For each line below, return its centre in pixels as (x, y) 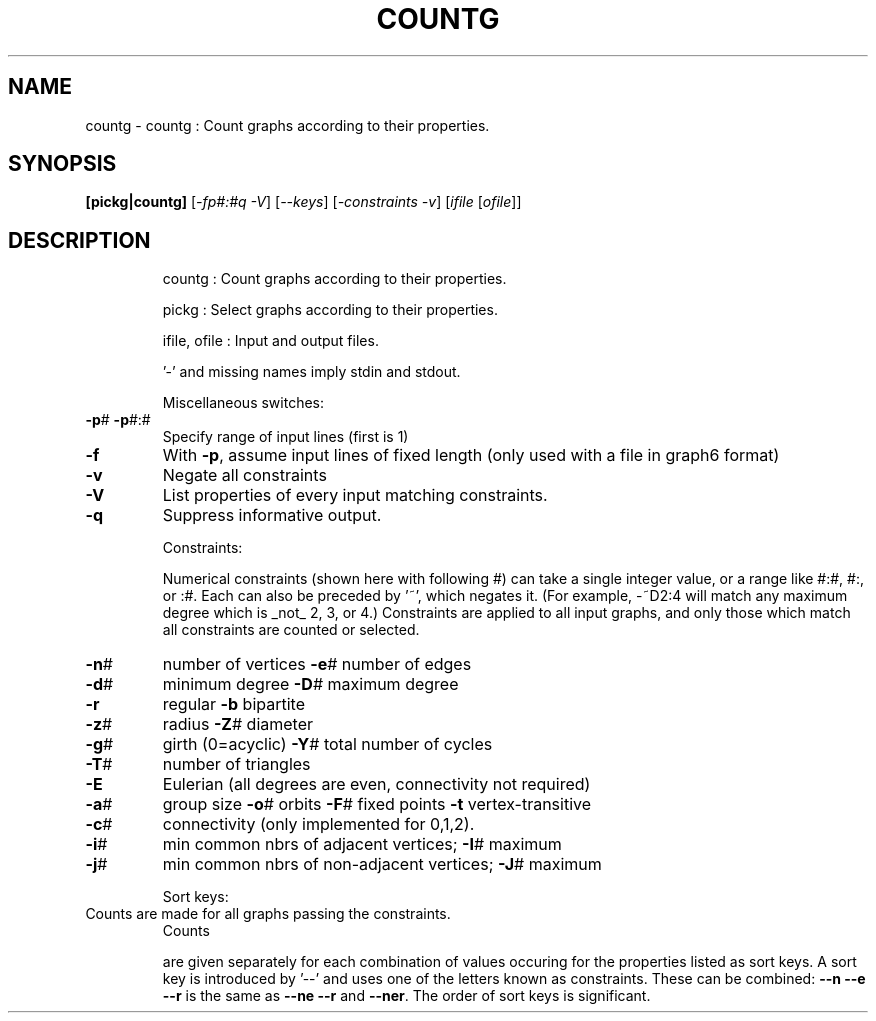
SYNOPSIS (62, 164)
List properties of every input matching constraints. (355, 495)
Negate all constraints (244, 475)
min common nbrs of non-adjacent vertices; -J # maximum (382, 864)
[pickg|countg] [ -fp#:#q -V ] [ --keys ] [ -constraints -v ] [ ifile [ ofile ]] (303, 202)
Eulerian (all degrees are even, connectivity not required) (376, 784)
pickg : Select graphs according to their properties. (330, 310)
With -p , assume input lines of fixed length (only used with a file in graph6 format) (471, 455)
